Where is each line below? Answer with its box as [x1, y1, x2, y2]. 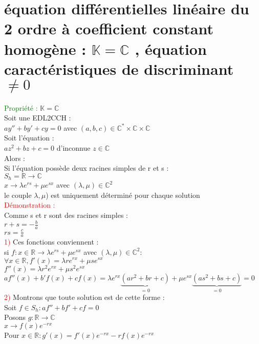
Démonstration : [4, 199, 55, 210]
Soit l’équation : [4, 132, 54, 143]
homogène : [4, 38, 87, 59]
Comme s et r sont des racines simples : [4, 210, 128, 220]
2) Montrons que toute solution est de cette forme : [4, 292, 165, 302]
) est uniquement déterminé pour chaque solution [46, 189, 200, 200]
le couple [4, 189, 32, 200]
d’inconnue [56, 143, 91, 153]
